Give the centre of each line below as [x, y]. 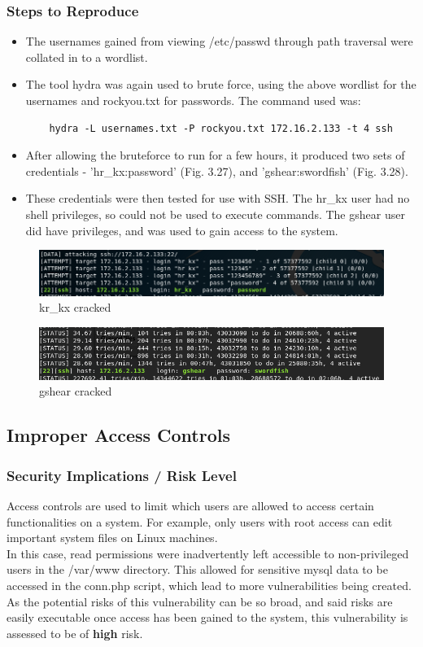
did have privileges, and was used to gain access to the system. [182, 230]
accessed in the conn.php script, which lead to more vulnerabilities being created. [209, 585]
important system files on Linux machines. [112, 538]
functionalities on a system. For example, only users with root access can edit [200, 521]
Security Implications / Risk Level [122, 475]
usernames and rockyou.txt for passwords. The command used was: [193, 100]
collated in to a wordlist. [87, 57]
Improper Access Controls [119, 435]
